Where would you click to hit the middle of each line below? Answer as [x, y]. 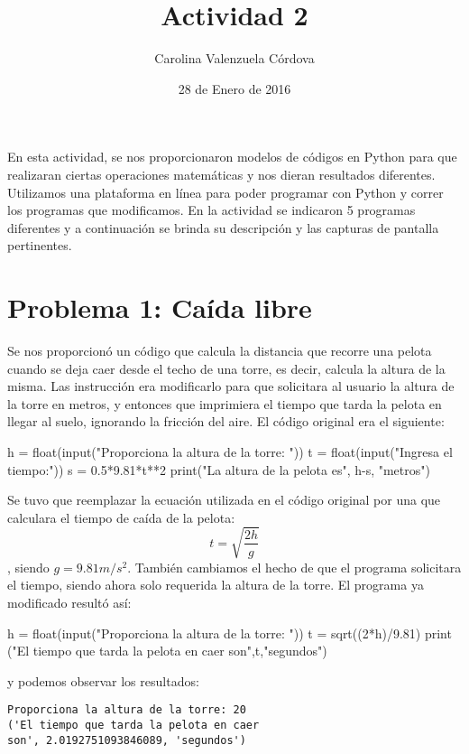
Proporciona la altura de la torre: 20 [127, 710]
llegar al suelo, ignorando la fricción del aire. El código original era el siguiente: [226, 421]
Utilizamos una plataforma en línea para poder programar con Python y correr [225, 192]
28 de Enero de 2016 [234, 88]
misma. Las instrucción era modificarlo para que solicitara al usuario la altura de [231, 386]
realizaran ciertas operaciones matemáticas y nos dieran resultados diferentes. [221, 174]
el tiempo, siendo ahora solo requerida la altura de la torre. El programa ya [216, 585]
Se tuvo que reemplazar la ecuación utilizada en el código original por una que [224, 500]
